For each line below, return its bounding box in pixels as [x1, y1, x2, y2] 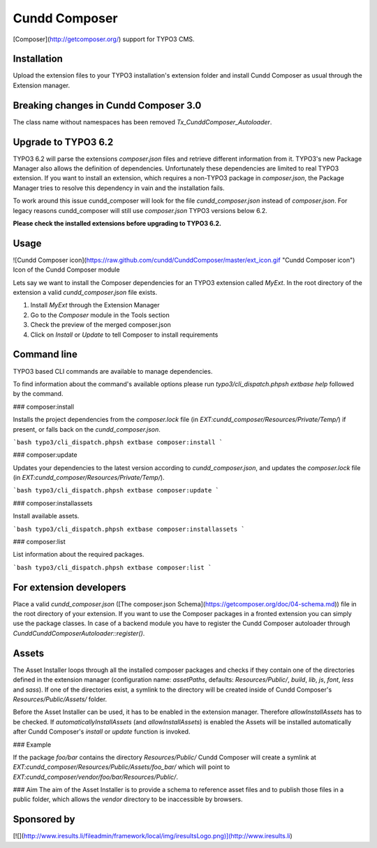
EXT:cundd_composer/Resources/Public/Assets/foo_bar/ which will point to [13, 763, 230, 771]
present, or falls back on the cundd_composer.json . [13, 425, 161, 433]
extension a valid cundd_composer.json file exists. [13, 288, 158, 297]
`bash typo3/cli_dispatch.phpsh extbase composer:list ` [13, 563, 212, 571]
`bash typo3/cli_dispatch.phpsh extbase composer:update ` [13, 486, 220, 495]
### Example [13, 740, 52, 749]
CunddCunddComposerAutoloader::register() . [13, 629, 145, 637]
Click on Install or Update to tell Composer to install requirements [30, 330, 219, 339]
